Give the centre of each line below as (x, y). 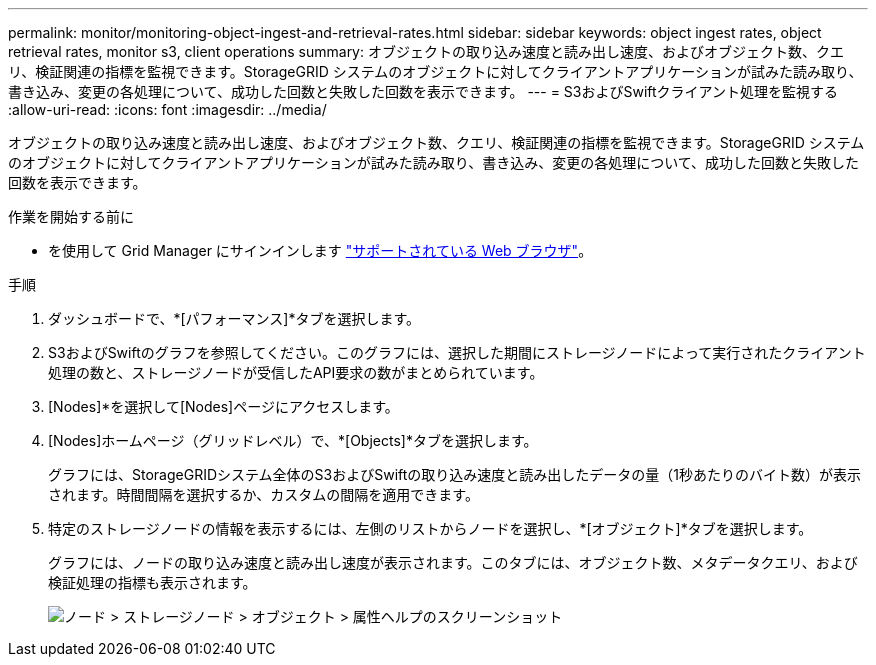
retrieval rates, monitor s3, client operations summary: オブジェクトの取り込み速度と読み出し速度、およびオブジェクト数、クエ (426, 51)
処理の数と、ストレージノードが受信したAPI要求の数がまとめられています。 (296, 372)
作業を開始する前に (71, 216)
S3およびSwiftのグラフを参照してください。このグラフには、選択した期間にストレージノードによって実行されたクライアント (457, 352)
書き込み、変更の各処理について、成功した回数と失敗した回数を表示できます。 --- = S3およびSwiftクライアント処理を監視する (423, 91)
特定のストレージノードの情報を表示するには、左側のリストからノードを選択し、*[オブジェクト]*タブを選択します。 (430, 528)
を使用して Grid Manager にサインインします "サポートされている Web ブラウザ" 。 (320, 250)
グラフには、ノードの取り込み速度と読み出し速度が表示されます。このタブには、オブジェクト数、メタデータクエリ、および (453, 562)
